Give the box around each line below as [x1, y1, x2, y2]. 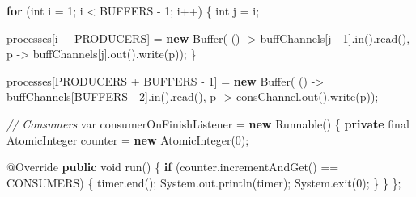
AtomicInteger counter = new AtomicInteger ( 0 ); [6, 131, 249, 148]
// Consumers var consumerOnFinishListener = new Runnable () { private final [6, 115, 410, 132]
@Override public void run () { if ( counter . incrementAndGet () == [6, 158, 339, 175]
